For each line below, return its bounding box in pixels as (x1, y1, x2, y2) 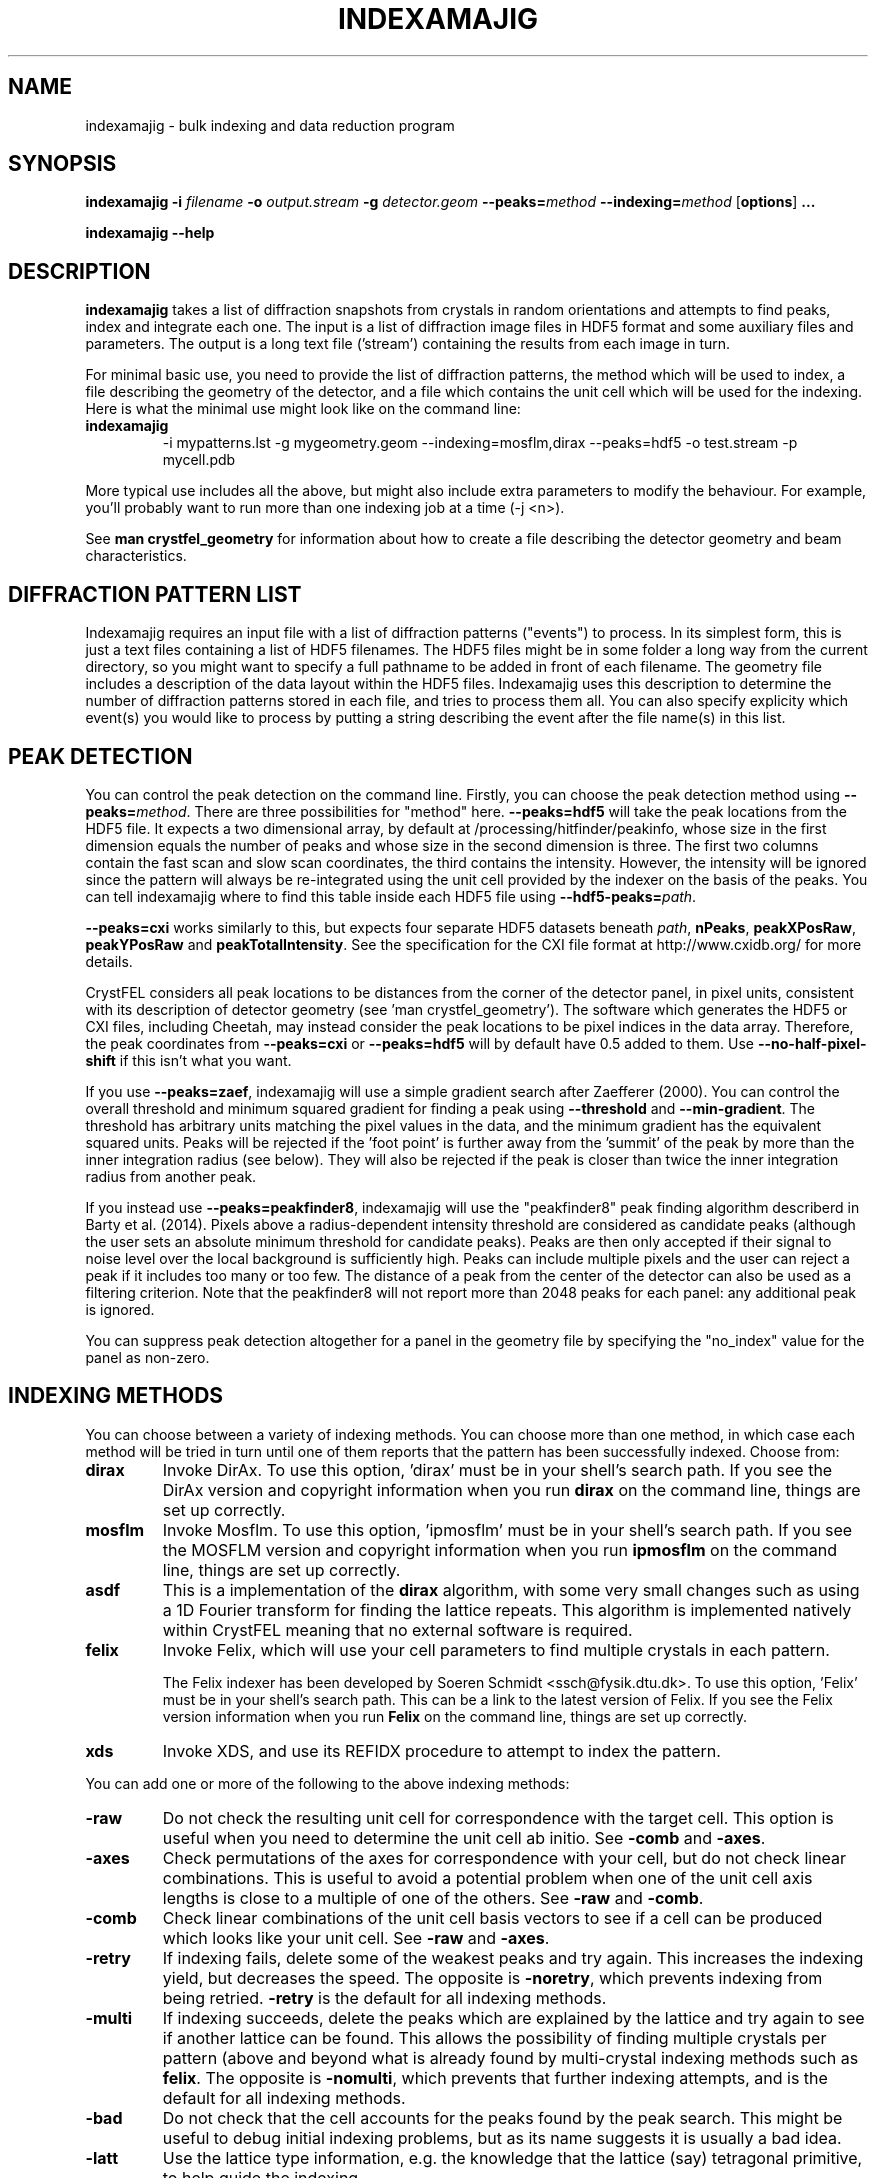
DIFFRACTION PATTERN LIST (8, 581, 302, 607)
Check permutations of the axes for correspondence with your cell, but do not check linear (162, 1847, 847, 1868)
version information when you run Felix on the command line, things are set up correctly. (162, 1707, 748, 1725)
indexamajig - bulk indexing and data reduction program (85, 116, 455, 134)
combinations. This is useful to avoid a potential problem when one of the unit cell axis (162, 1867, 813, 1888)
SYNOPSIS (8, 151, 117, 177)
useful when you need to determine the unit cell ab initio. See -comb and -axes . (162, 1827, 766, 1848)
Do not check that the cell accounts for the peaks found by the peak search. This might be (162, 2107, 843, 2128)
